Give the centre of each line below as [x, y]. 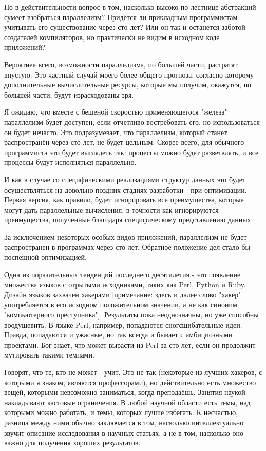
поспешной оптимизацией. [45, 257]
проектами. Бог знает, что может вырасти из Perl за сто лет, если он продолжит [130, 344]
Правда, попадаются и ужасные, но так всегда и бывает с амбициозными [118, 335]
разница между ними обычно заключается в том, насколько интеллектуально [124, 422]
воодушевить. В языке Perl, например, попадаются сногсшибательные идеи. [123, 324]
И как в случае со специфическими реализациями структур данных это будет [125, 179]
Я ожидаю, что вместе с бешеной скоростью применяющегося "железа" [116, 112]
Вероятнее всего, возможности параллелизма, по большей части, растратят [121, 64]
